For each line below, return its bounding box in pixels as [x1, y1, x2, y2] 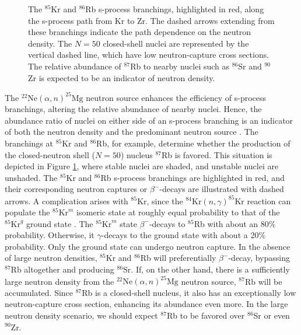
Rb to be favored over [167, 309, 245, 321]
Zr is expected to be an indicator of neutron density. [28, 71, 215, 83]
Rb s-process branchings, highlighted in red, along [85, 3, 264, 15]
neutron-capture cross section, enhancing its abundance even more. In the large [5, 298, 288, 310]
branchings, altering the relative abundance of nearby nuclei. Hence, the [5, 103, 262, 115]
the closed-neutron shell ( [5, 148, 95, 160]
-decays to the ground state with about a [101, 229, 248, 241]
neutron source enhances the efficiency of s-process [86, 91, 267, 103]
